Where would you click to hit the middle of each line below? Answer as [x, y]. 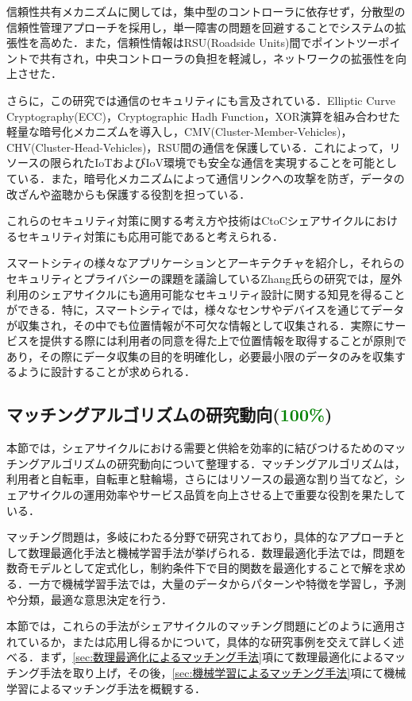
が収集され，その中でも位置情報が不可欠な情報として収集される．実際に [195, 325]
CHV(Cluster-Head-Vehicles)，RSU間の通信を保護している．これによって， [198, 147]
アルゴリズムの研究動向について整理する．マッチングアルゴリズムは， [222, 463]
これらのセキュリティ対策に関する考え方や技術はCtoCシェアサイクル [186, 221]
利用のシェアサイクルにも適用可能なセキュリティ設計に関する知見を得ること [206, 294]
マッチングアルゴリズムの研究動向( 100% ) [169, 414]
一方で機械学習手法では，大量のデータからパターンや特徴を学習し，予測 [217, 584]
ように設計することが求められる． [106, 372]
